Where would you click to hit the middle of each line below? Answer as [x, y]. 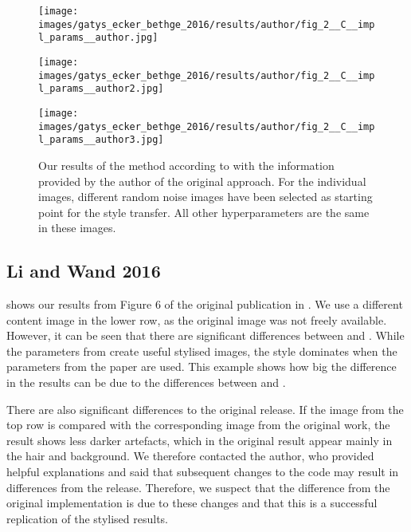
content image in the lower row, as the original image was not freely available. [197, 319]
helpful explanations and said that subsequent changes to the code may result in [203, 472]
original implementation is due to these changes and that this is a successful [192, 503]
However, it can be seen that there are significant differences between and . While [205, 335]
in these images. [77, 228]
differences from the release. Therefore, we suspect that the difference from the [198, 487]
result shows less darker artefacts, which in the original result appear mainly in [200, 440]
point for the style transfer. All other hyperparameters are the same [204, 212]
